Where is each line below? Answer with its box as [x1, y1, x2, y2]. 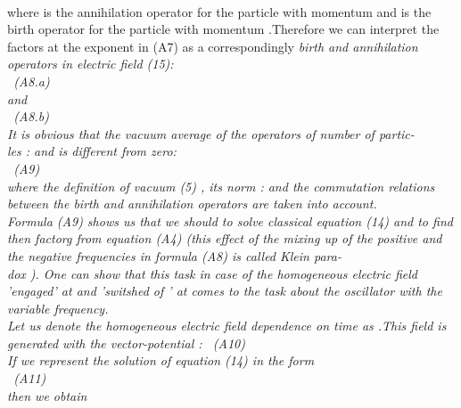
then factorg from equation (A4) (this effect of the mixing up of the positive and [7, 229, 442, 248]
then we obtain [7, 386, 87, 404]
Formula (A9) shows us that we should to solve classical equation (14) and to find [7, 211, 453, 230]
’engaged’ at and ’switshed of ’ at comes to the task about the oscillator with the [7, 282, 442, 300]
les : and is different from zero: [7, 142, 177, 160]
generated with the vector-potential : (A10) [7, 333, 245, 352]
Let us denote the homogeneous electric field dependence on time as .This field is [7, 316, 447, 335]
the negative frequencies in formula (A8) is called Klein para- [7, 246, 342, 265]
